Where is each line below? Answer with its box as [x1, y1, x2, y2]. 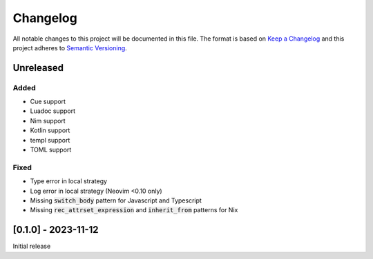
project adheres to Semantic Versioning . [12, 43, 127, 52]
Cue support [30, 97, 66, 106]
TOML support [30, 145, 72, 154]
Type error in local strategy [30, 177, 107, 185]
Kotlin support [30, 126, 70, 134]
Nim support [30, 116, 66, 125]
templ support [30, 136, 70, 144]
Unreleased [12, 62, 64, 74]
